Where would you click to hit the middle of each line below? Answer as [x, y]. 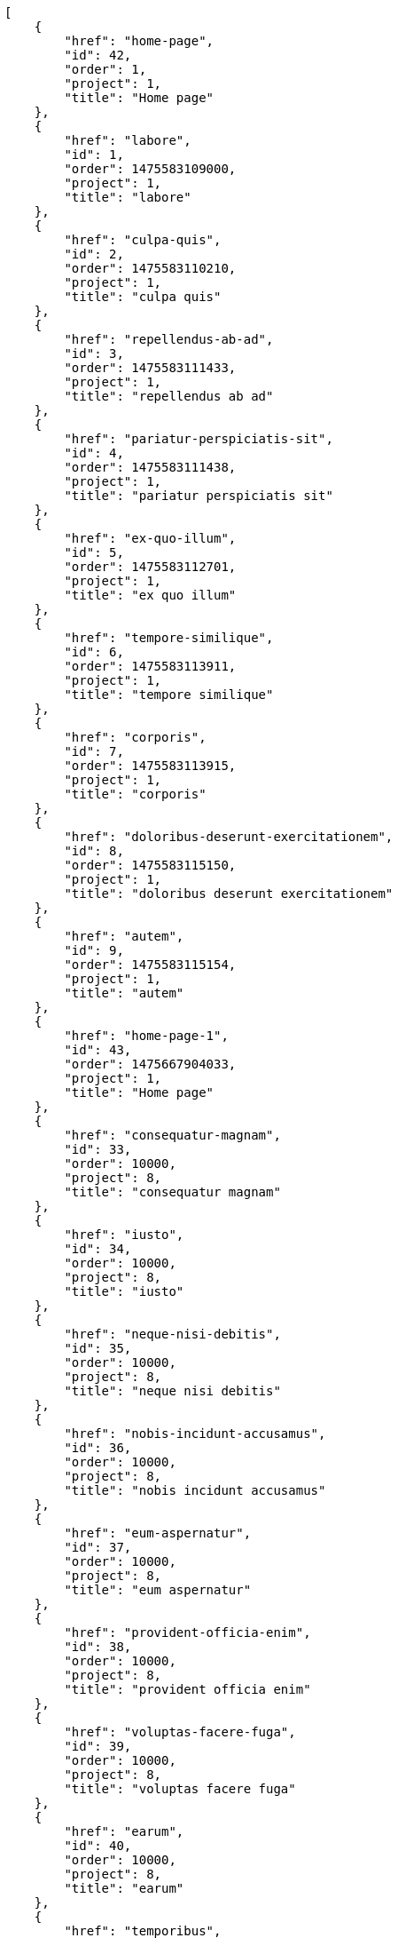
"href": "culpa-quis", [143, 240]
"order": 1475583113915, [150, 766]
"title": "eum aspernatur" [158, 1590]
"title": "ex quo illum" [150, 595]
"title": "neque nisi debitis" [172, 1391]
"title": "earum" [124, 1888]
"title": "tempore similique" [169, 695]
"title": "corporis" [135, 794]
